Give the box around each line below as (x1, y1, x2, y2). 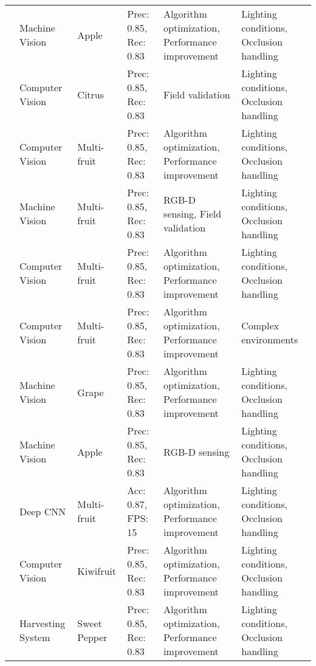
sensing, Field (163, 206, 222, 221)
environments (241, 332, 298, 346)
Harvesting (19, 616, 66, 630)
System (19, 630, 50, 644)
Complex (241, 318, 280, 332)
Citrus (77, 87, 105, 101)
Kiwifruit (77, 563, 116, 578)
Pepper (77, 630, 108, 644)
